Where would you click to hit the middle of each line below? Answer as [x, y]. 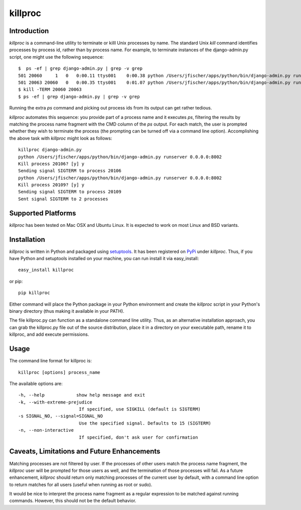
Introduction [29, 31]
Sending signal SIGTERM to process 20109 [70, 192]
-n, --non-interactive [46, 430]
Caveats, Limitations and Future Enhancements [85, 452]
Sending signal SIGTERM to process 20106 [70, 171]
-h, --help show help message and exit [82, 395]
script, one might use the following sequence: [56, 57]
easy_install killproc [46, 270]
